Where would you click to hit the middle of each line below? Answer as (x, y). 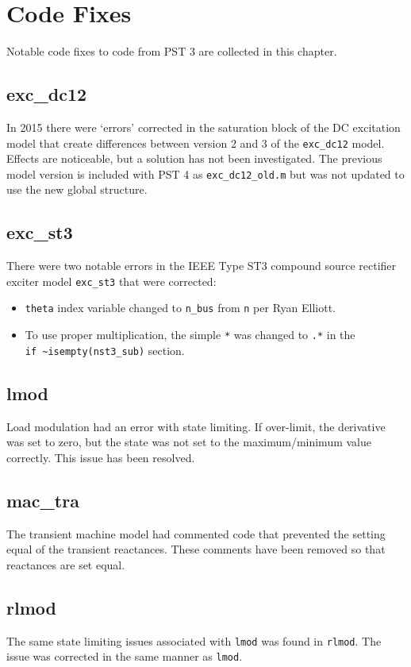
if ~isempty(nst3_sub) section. (105, 350)
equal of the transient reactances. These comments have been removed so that (196, 549)
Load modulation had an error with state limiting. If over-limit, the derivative (196, 426)
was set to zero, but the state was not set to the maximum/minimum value (189, 442)
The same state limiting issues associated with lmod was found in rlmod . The (194, 640)
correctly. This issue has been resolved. (101, 457)
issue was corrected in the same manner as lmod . (125, 656)
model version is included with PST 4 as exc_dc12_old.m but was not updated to (205, 173)
